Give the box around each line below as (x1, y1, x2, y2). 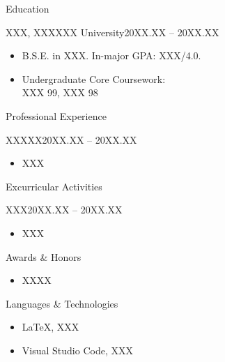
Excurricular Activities (6, 179, 102, 193)
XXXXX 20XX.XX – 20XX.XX (6, 132, 137, 146)
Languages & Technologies (6, 296, 118, 310)
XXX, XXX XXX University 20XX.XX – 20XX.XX (6, 24, 219, 39)
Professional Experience (6, 108, 107, 123)
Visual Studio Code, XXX (22, 342, 133, 357)
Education (6, 1, 49, 15)
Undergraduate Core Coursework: (22, 71, 166, 86)
